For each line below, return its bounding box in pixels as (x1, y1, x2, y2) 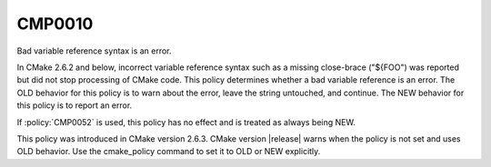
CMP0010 (16, 14, 94, 34)
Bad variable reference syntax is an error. (16, 45, 172, 56)
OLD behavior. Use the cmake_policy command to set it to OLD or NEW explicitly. (16, 146, 321, 157)
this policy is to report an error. (16, 100, 133, 111)
